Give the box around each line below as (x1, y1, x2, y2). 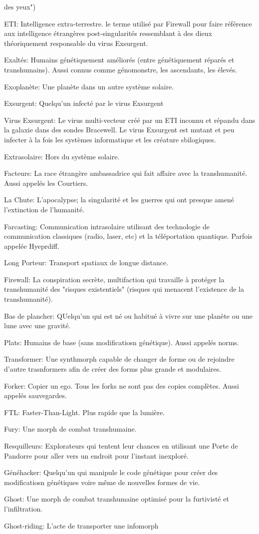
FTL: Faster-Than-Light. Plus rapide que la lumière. (4, 407, 165, 417)
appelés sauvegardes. (4, 390, 67, 401)
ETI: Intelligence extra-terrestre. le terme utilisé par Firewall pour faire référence (4, 18, 252, 28)
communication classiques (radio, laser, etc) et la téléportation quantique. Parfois (4, 231, 253, 241)
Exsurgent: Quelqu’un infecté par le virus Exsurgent (4, 98, 164, 108)
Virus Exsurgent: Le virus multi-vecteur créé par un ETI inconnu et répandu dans (4, 114, 256, 125)
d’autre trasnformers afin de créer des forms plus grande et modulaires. (4, 364, 222, 374)
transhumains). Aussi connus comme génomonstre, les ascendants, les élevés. (4, 64, 238, 74)
